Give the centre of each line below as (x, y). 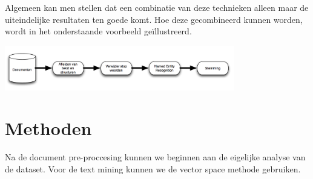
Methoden (48, 128)
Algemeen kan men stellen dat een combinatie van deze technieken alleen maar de (157, 7)
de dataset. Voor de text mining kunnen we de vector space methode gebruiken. (153, 168)
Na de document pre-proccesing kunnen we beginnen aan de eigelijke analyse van (155, 157)
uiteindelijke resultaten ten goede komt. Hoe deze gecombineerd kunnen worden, (154, 19)
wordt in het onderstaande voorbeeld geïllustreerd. (98, 31)
